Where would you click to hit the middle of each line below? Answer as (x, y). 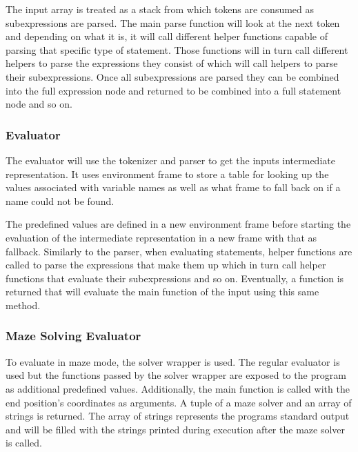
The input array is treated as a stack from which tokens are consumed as (160, 9)
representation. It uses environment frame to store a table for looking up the (167, 174)
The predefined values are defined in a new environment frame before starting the (178, 224)
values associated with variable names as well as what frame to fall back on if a (173, 187)
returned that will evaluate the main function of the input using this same (162, 292)
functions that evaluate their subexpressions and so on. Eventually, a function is (175, 278)
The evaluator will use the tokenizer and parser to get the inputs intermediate (170, 160)
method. (23, 305)
